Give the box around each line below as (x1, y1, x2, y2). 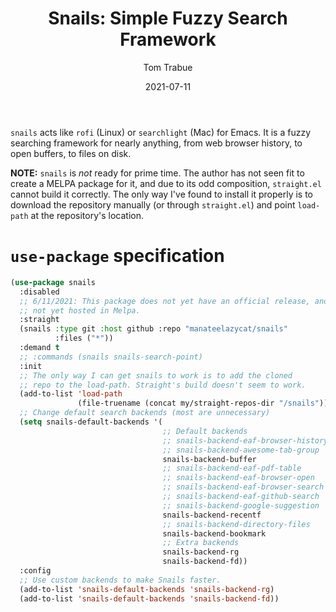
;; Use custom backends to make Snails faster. (19, 575, 222, 585)
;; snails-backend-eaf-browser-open (162, 473, 315, 483)
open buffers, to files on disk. (10, 147, 132, 159)
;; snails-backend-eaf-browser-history (162, 435, 329, 446)
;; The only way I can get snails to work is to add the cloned (19, 370, 293, 381)
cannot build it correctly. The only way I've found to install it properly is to (10, 188, 313, 200)
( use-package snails (10, 277, 97, 287)
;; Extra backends (162, 538, 240, 548)
